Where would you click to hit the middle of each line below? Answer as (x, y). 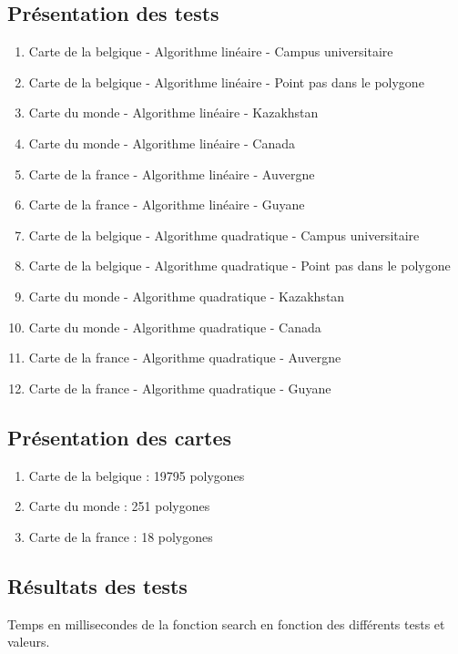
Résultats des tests (97, 585)
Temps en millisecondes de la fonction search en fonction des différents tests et (226, 623)
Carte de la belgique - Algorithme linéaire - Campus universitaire (211, 51)
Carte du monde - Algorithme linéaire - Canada (162, 143)
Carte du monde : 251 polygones (119, 506)
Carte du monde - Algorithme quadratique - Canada (175, 327)
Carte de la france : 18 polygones (121, 536)
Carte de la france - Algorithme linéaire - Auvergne (172, 174)
